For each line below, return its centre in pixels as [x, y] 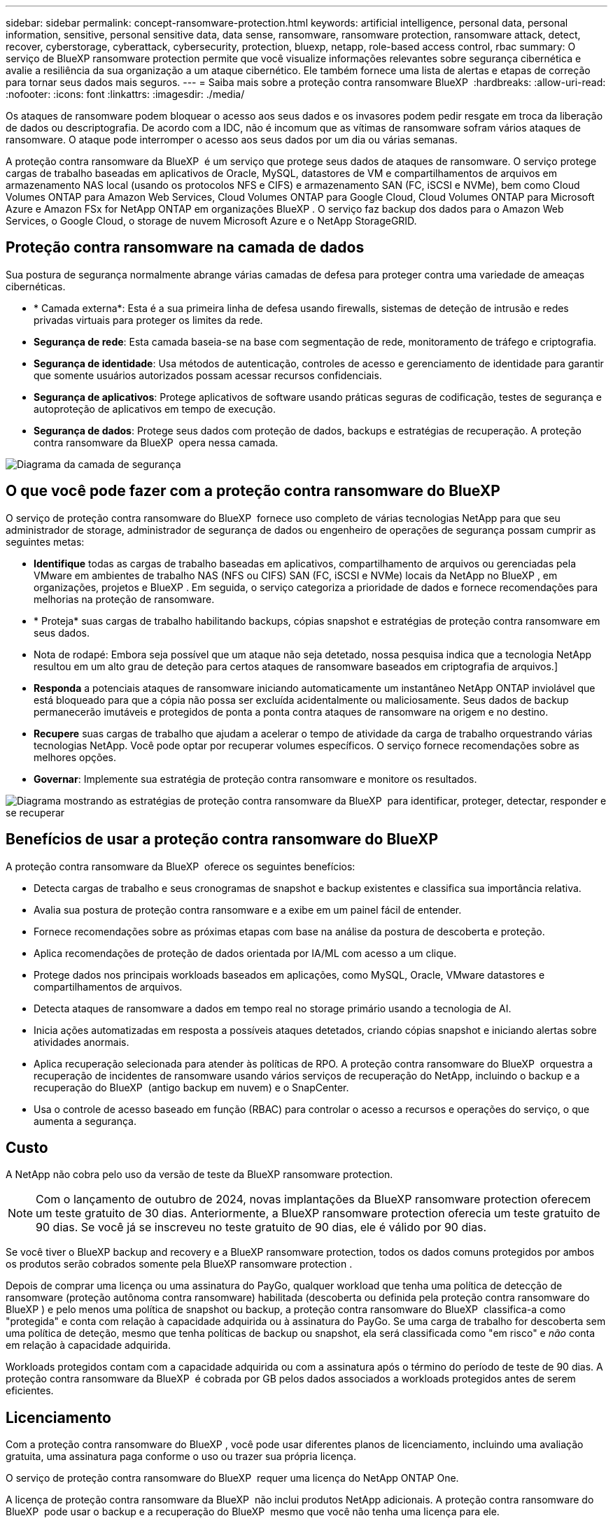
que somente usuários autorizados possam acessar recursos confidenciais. [208, 375]
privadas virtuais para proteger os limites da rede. [148, 320]
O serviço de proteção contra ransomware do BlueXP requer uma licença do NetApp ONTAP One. [232, 1478]
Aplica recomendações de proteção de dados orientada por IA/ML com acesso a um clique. [245, 953]
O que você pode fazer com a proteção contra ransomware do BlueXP [253, 491]
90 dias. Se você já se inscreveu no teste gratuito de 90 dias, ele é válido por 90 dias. [261, 1227]
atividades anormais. [82, 1042]
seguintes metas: [45, 541]
